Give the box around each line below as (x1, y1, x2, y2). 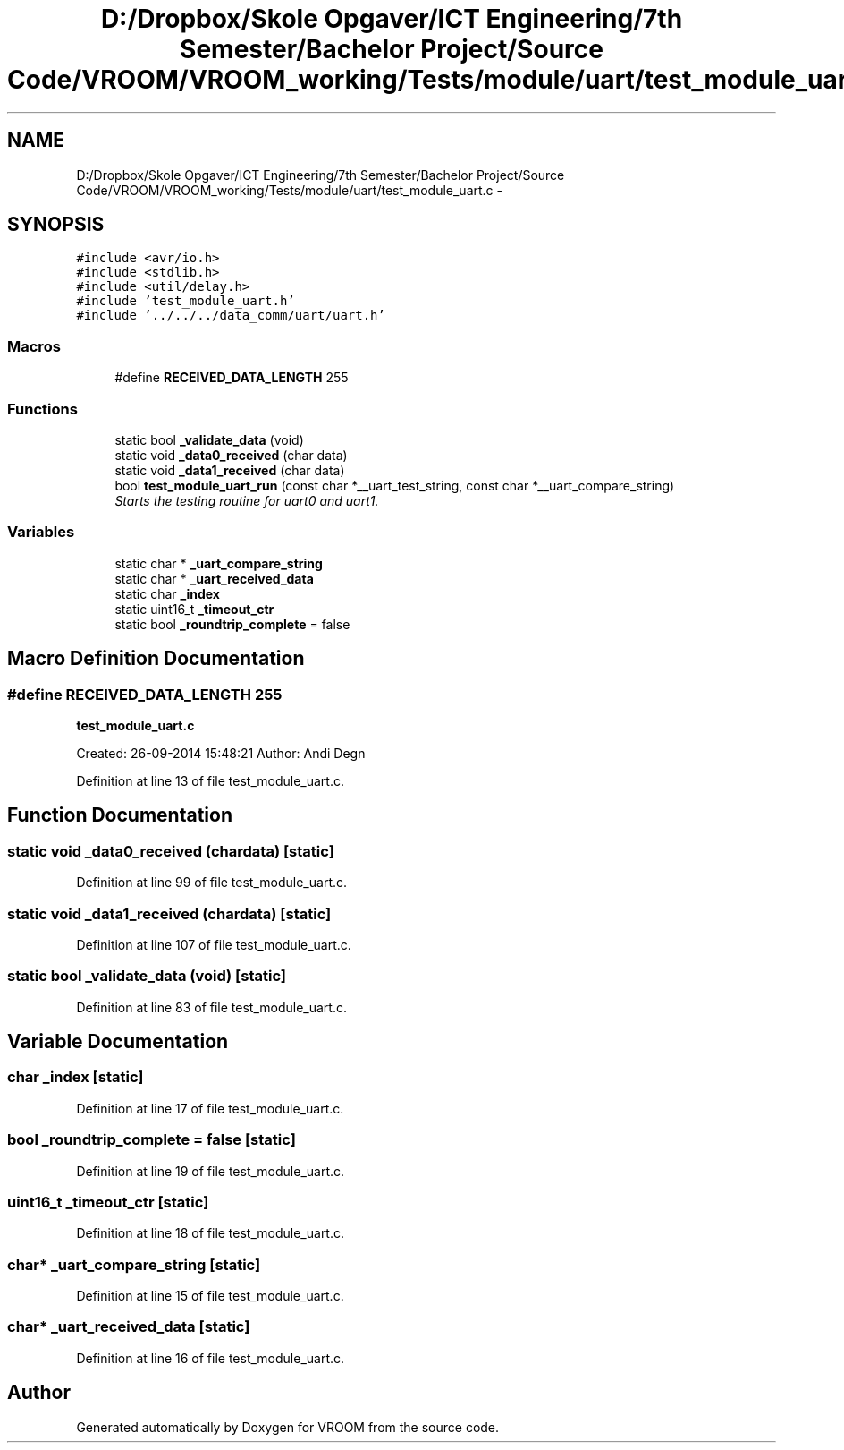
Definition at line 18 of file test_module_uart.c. (76, 1225, 345, 1241)
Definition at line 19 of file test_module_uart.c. (76, 1163, 345, 1179)
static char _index (114, 585, 220, 601)
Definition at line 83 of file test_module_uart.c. (76, 999, 347, 1015)
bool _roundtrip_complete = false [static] (7, 1130, 296, 1149)
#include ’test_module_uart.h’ (76, 294, 295, 309)
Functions (7, 399, 78, 418)
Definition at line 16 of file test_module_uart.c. (76, 1350, 345, 1366)
